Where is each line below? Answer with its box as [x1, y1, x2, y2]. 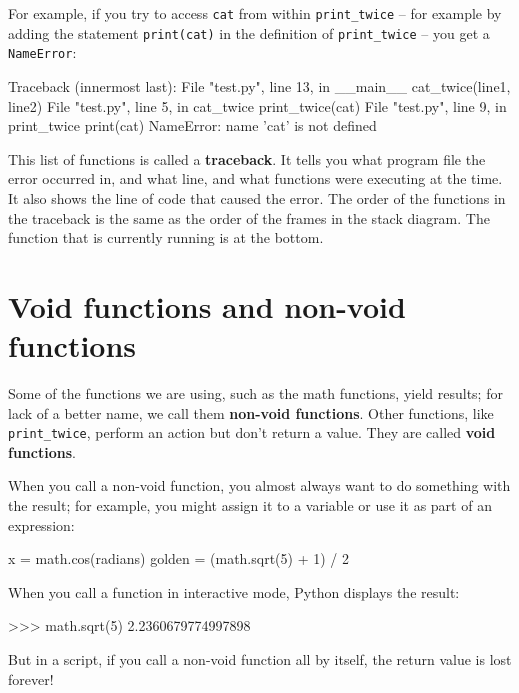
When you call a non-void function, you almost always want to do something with [8, 475, 511, 496]
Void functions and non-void [8, 285, 406, 326]
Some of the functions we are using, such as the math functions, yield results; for [8, 383, 503, 404]
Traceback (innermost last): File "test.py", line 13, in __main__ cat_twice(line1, [8, 75, 511, 96]
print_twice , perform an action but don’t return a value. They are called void [8, 422, 496, 443]
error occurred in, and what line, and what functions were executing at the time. [8, 168, 503, 189]
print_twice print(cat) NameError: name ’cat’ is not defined [8, 115, 377, 136]
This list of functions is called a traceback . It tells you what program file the [8, 148, 486, 169]
